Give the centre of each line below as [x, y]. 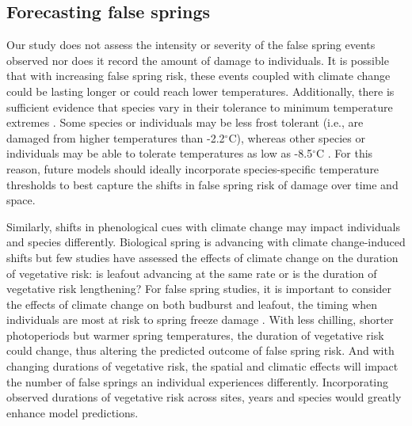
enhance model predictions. [72, 412]
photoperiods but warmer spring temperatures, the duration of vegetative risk [195, 335]
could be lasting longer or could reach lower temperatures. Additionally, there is [200, 91]
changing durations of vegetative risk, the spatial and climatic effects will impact [202, 366]
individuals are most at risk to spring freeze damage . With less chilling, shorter [200, 319]
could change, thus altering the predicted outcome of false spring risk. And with [200, 350]
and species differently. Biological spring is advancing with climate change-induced [206, 242]
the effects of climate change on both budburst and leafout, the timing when [192, 304]
